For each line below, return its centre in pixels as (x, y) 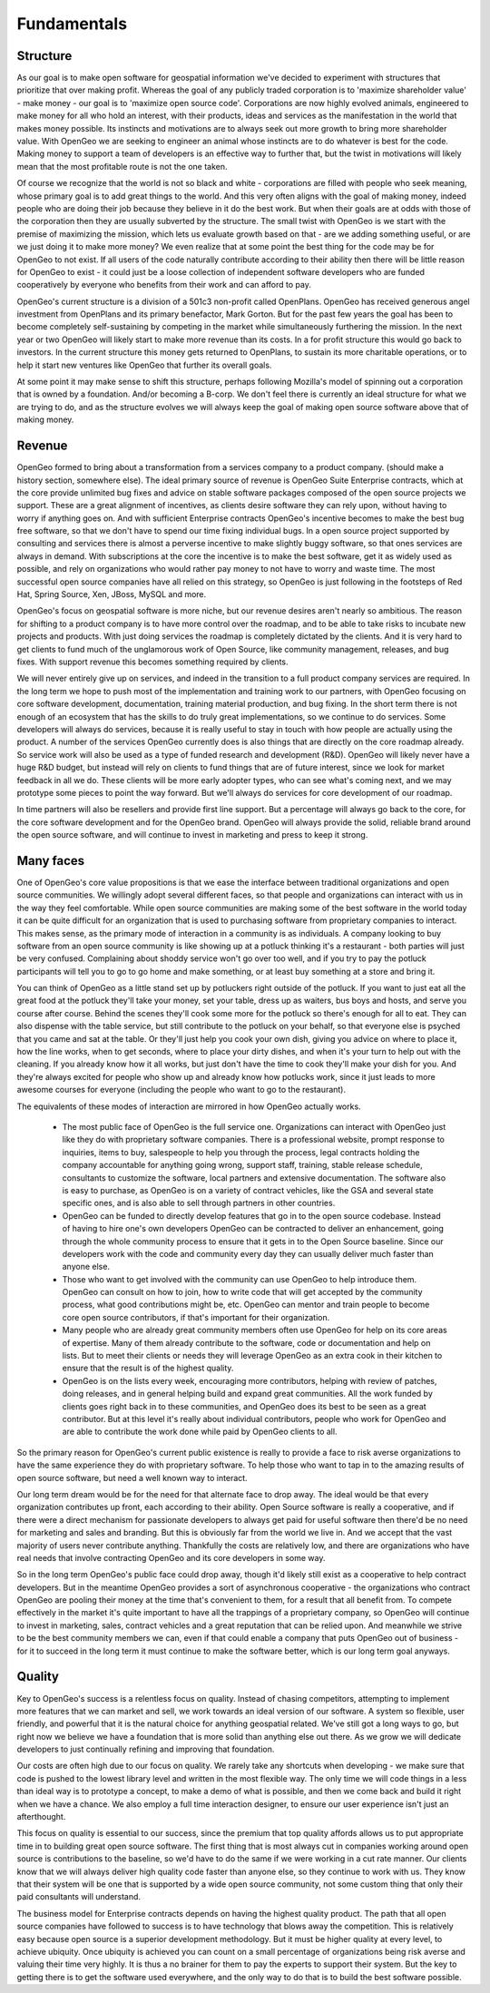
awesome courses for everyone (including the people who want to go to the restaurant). (181, 1090)
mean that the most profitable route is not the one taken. (122, 166)
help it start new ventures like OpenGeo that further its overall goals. (144, 365)
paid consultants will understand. (78, 1897)
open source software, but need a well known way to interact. (132, 1478)
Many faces (51, 861)
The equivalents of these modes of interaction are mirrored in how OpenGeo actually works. (189, 1106)
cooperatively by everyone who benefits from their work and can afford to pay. (164, 285)
